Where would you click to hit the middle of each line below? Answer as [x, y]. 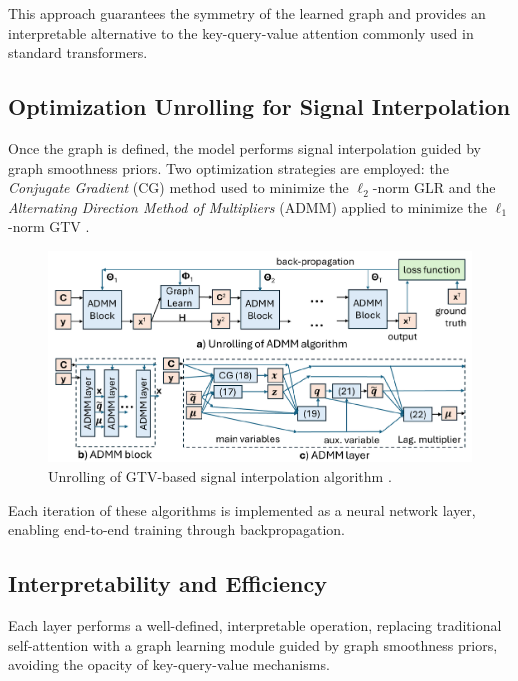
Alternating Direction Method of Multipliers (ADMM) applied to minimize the [248, 206]
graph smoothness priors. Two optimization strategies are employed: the [228, 167]
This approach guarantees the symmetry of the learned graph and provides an [247, 13]
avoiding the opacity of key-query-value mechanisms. [169, 664]
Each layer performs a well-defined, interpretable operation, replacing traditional [255, 624]
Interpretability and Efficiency [167, 583]
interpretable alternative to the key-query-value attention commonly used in [241, 32]
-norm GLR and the [434, 187]
